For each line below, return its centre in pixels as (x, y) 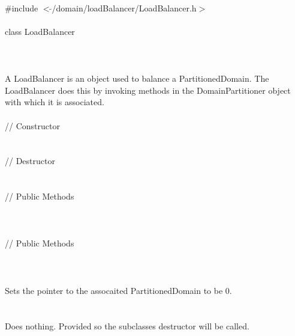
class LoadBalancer (40, 31)
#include (22, 8)
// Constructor (32, 125)
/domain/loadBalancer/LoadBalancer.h (124, 8)
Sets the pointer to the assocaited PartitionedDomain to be (114, 290)
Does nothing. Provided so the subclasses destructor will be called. (127, 325)
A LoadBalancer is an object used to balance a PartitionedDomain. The (137, 78)
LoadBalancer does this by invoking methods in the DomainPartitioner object (148, 90)
